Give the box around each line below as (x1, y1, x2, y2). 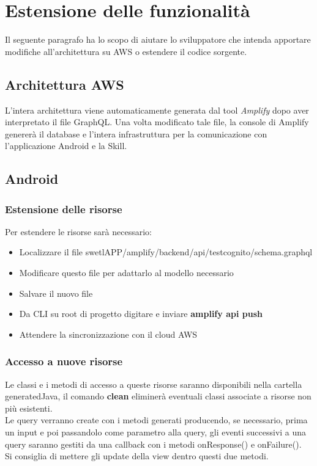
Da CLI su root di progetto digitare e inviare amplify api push (19, 307, 263, 320)
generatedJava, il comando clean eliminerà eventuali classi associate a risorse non (5, 390, 311, 402)
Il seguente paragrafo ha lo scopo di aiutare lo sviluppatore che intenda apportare (5, 33, 311, 46)
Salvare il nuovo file (19, 286, 93, 299)
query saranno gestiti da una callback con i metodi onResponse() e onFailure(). (5, 437, 302, 450)
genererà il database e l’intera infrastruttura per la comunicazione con (5, 127, 267, 140)
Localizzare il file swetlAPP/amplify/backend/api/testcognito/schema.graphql (19, 246, 313, 258)
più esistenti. (5, 401, 53, 414)
